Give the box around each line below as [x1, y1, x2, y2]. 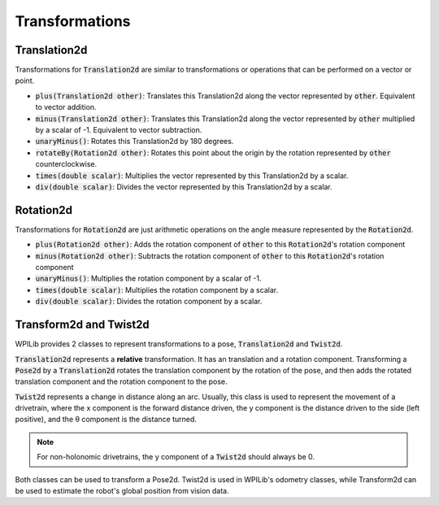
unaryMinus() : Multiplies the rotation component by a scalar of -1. [35, 273, 262, 284]
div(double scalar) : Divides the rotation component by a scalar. [35, 297, 263, 307]
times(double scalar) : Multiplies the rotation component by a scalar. [35, 285, 279, 294]
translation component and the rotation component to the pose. [15, 377, 228, 386]
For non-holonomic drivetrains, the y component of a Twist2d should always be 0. [37, 452, 315, 462]
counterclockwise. [35, 159, 98, 169]
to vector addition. [35, 102, 97, 112]
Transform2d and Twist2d [15, 318, 150, 332]
